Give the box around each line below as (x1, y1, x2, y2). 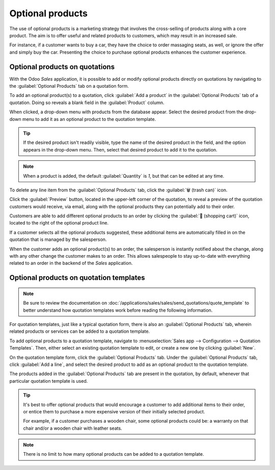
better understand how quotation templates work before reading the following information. (23, 307, 213, 313)
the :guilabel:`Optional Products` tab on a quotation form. (9, 83, 129, 89)
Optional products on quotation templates (9, 274, 145, 282)
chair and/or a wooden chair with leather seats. (23, 425, 122, 431)
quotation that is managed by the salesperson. (9, 236, 107, 242)
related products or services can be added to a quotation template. (9, 328, 150, 334)
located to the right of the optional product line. (9, 220, 109, 226)
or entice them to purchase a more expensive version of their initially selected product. (23, 408, 205, 414)
